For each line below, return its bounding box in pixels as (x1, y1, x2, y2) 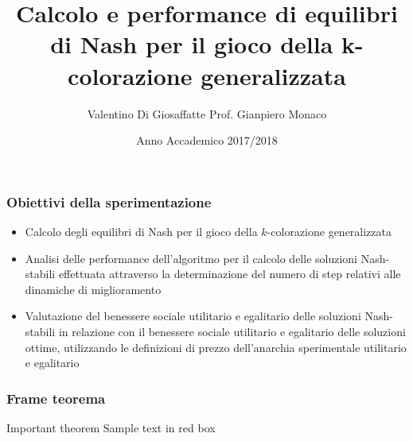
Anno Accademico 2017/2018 (136, 132, 278, 149)
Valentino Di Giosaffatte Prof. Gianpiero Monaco (87, 105, 327, 122)
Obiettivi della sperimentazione (6, 191, 212, 211)
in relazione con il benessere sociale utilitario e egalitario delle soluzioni (58, 323, 406, 339)
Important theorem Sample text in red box (6, 419, 216, 435)
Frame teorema (6, 388, 106, 408)
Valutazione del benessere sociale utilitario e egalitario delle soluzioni (25, 308, 361, 324)
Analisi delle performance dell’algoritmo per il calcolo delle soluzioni (25, 250, 358, 266)
